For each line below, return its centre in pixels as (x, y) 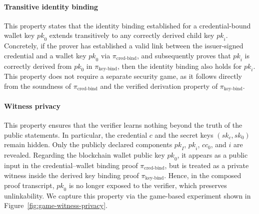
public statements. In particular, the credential (76, 134)
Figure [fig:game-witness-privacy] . (56, 205)
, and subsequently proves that (184, 55)
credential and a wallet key (45, 55)
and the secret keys (184, 134)
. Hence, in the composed (203, 175)
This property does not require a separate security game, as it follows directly (123, 76)
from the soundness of (38, 86)
